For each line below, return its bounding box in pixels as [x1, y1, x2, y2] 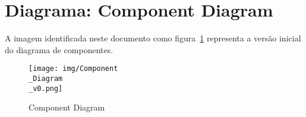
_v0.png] [29, 84, 63, 93]
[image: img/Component [29, 64, 118, 73]
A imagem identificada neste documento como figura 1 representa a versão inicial [5, 32, 301, 44]
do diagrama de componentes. [5, 43, 113, 56]
